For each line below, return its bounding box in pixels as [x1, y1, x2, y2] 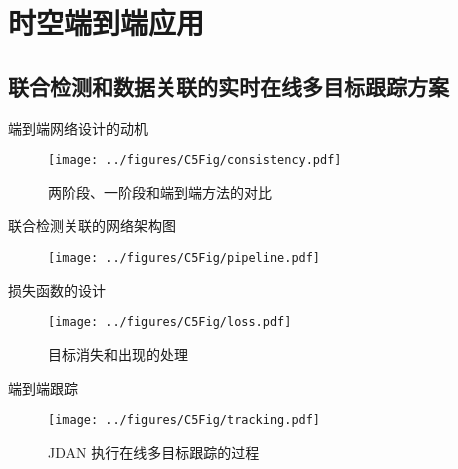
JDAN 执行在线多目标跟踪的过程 [48, 441, 260, 462]
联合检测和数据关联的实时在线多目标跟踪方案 [8, 70, 449, 101]
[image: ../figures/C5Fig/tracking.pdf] [48, 413, 321, 428]
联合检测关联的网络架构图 [8, 215, 176, 236]
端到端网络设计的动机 [8, 117, 148, 138]
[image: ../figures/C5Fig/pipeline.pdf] [48, 251, 321, 266]
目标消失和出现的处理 [48, 343, 188, 364]
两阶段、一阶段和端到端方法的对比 [48, 181, 272, 202]
